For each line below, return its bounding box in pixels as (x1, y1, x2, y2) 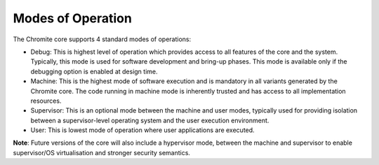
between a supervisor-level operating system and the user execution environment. (30, 116, 270, 124)
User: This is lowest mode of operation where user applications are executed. (30, 126, 255, 134)
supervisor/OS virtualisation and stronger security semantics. (13, 148, 191, 157)
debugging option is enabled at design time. (30, 67, 158, 76)
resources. (30, 96, 62, 105)
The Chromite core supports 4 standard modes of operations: (13, 35, 192, 43)
